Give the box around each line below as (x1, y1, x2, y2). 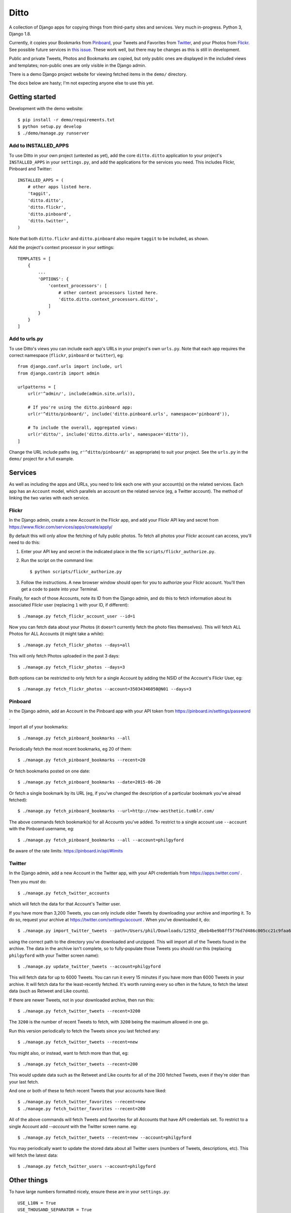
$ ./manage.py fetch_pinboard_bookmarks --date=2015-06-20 (17, 779, 161, 785)
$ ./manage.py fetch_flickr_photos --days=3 (17, 664, 126, 670)
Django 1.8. (9, 31, 32, 36)
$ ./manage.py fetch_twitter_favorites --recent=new (17, 1099, 145, 1105)
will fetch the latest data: (9, 1152, 58, 1158)
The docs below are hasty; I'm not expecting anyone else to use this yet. (9, 80, 154, 86)
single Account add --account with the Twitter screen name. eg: (9, 1123, 138, 1129)
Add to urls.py (9, 335, 44, 342)
